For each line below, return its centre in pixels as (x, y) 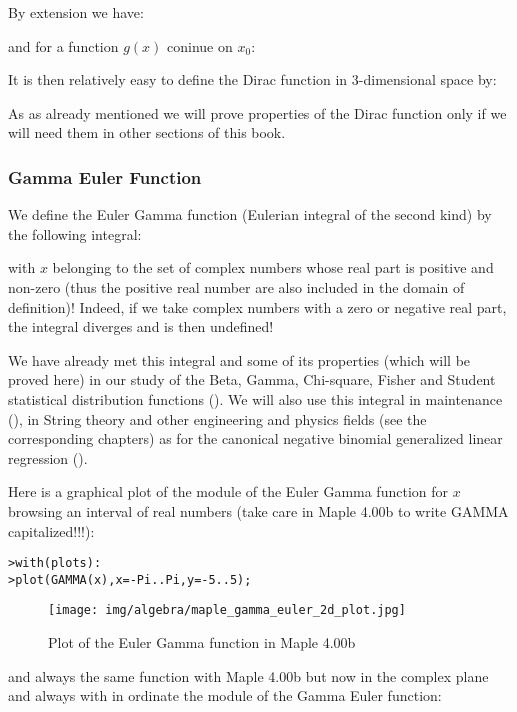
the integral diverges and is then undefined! (141, 326)
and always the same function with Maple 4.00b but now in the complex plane (248, 675)
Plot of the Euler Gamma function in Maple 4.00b (202, 642)
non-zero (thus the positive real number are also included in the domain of (236, 286)
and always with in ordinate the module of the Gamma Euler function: (225, 695)
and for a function (63, 45)
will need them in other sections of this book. (147, 132)
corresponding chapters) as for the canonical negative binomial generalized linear (255, 438)
